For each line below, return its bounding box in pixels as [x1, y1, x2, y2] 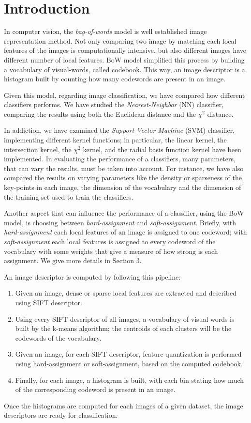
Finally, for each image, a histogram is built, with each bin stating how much [15, 375, 244, 385]
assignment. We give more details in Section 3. [4, 255, 142, 266]
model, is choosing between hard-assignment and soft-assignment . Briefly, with [4, 217, 236, 227]
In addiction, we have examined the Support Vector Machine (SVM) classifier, [4, 125, 235, 135]
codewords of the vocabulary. [15, 332, 102, 343]
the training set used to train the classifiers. [4, 191, 133, 202]
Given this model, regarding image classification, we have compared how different [4, 90, 245, 100]
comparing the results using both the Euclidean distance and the [4, 109, 196, 119]
